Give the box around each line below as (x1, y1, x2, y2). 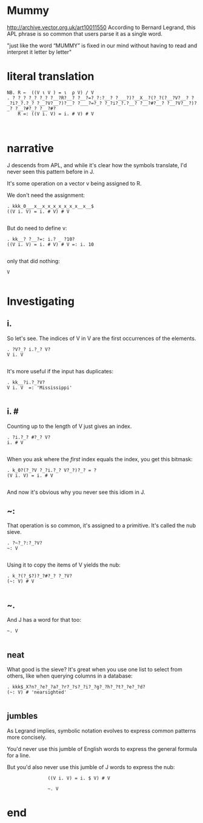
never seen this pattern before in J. (7, 168, 95, 175)
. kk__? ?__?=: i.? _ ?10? (7, 236, 75, 242)
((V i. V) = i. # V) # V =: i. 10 (7, 241, 95, 247)
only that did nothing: (7, 257, 60, 264)
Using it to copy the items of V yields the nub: (7, 561, 121, 568)
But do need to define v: (7, 224, 67, 232)
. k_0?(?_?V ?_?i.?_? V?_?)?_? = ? (7, 467, 97, 473)
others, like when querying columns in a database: (7, 672, 133, 679)
